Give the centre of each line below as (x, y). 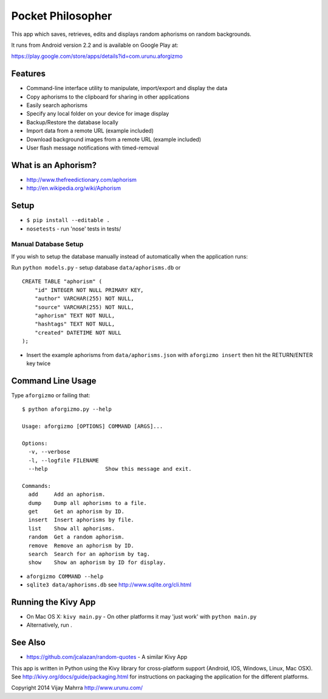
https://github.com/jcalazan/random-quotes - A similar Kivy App (107, 657)
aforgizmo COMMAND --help (65, 576)
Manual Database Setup (47, 245)
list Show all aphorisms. (72, 528)
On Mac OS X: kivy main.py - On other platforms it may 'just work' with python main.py (142, 617)
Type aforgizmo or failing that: (51, 395)
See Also (28, 643)
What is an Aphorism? (54, 165)
